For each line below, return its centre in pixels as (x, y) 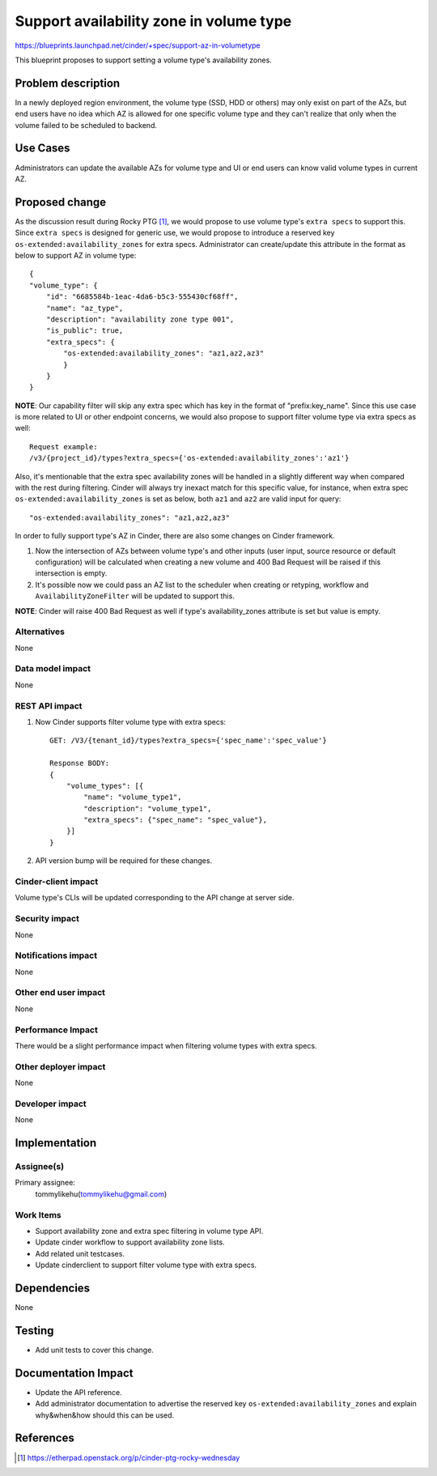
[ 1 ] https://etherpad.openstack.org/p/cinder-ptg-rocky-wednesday (129, 1457)
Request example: (64, 447)
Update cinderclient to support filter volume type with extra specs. (146, 1265)
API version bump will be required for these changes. (124, 861)
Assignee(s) (40, 1167)
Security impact (47, 919)
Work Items (38, 1214)
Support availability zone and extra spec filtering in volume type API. (149, 1231)
